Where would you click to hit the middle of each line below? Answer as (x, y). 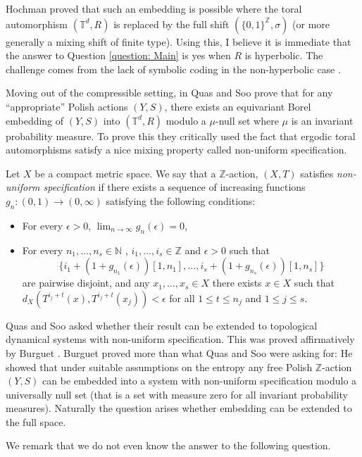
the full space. (36, 421)
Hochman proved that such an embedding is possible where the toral (154, 8)
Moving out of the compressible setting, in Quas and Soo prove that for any (169, 93)
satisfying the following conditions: (181, 200)
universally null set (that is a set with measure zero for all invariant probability (177, 394)
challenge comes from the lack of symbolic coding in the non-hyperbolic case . (173, 69)
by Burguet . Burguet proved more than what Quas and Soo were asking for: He (179, 352)
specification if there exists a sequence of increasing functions (174, 187)
